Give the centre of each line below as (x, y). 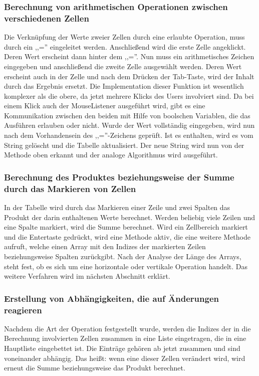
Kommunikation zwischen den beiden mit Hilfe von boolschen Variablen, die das (127, 115)
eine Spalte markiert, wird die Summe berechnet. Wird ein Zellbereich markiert (126, 227)
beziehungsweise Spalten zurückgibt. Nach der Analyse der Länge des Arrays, (123, 256)
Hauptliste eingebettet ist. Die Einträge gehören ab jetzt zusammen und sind (122, 348)
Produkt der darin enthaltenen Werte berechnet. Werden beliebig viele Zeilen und (129, 217)
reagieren (23, 310)
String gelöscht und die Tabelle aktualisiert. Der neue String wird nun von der (124, 145)
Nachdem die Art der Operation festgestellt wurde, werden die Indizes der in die (127, 328)
